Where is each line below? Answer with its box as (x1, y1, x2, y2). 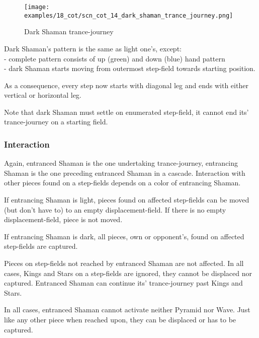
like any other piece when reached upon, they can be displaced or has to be (4, 314, 236, 324)
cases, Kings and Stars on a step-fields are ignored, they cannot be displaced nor (4, 267, 252, 278)
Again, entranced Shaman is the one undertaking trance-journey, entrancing (4, 158, 238, 168)
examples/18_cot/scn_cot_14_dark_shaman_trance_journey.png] (24, 12, 233, 19)
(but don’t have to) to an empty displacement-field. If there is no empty (4, 204, 226, 215)
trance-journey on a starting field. (4, 116, 108, 127)
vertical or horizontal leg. (4, 90, 81, 100)
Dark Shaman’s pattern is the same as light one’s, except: (4, 43, 182, 53)
